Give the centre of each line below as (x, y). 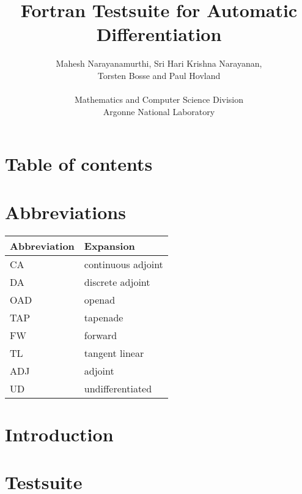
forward (101, 335)
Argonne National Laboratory (159, 111)
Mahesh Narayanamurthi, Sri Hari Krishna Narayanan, (159, 63)
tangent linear (114, 353)
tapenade (104, 317)
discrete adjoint (117, 282)
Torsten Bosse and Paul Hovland (159, 75)
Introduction (59, 434)
